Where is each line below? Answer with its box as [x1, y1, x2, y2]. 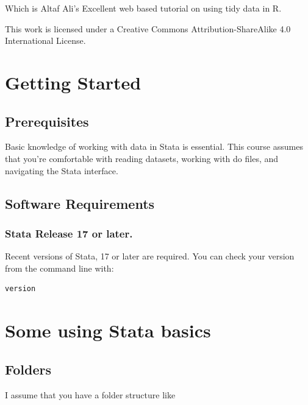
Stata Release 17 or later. [5, 225, 133, 241]
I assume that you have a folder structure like [5, 388, 176, 401]
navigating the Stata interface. [5, 164, 118, 177]
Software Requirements [5, 194, 155, 213]
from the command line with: [5, 261, 114, 274]
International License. [5, 34, 86, 47]
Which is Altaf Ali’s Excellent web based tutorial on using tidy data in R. [5, 2, 282, 14]
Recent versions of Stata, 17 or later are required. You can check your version [5, 250, 295, 262]
